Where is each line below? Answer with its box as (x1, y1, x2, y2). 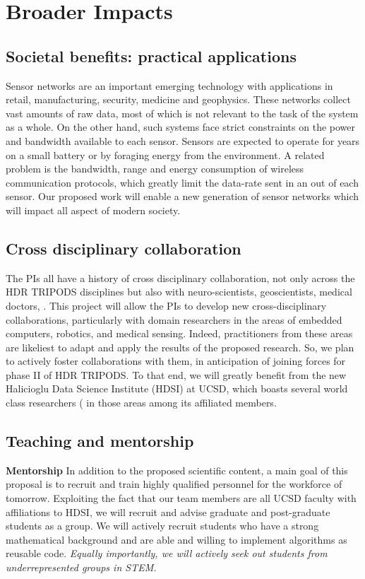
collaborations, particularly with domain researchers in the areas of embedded (6, 312, 342, 327)
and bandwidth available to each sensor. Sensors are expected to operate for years (6, 133, 360, 148)
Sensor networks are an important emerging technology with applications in (6, 78, 333, 93)
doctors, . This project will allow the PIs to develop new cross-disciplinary (6, 298, 327, 312)
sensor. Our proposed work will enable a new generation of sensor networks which (6, 189, 359, 204)
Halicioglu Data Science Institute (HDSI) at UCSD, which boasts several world (6, 381, 348, 396)
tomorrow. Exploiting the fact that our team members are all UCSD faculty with (6, 491, 357, 505)
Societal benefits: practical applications (6, 45, 297, 66)
